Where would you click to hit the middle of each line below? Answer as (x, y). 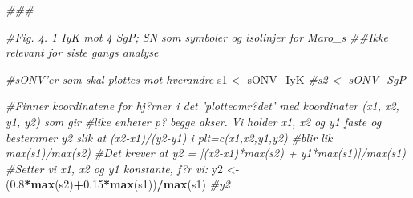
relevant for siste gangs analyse (82, 52)
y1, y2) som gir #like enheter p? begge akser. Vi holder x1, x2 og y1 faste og (194, 121)
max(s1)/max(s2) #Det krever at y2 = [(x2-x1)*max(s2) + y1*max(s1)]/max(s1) (206, 153)
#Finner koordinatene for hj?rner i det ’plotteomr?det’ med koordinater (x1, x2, (202, 106)
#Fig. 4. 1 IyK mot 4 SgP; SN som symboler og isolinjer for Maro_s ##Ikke (197, 36)
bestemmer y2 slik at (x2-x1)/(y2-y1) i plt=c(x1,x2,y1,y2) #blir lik (169, 137)
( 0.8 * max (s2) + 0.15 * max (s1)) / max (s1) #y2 (118, 184)
